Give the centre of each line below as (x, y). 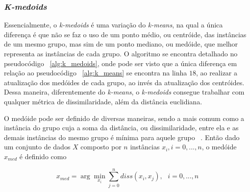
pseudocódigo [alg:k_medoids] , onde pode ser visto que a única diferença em (121, 63)
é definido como (43, 156)
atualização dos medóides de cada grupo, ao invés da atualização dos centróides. (124, 82)
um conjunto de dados (37, 147)
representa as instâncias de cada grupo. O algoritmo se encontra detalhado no (121, 53)
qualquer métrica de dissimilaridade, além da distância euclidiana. (103, 101)
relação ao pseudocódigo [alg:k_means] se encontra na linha (96, 73)
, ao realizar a (217, 73)
